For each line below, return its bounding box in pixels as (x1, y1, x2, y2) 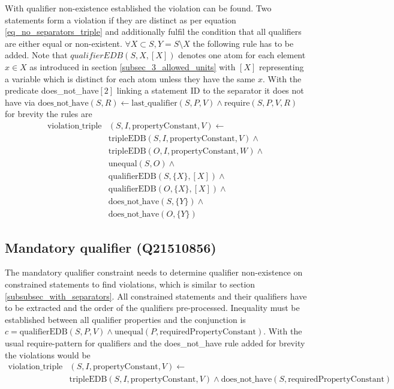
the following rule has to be (193, 37, 294, 49)
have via (5, 95, 35, 108)
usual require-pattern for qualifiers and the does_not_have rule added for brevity (5, 336, 305, 349)
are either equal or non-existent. (5, 37, 122, 49)
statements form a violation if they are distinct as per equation (5, 13, 236, 26)
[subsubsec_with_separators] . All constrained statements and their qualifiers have (5, 289, 307, 302)
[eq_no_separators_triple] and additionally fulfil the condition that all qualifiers (5, 25, 302, 38)
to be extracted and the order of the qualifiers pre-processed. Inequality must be (5, 301, 300, 314)
